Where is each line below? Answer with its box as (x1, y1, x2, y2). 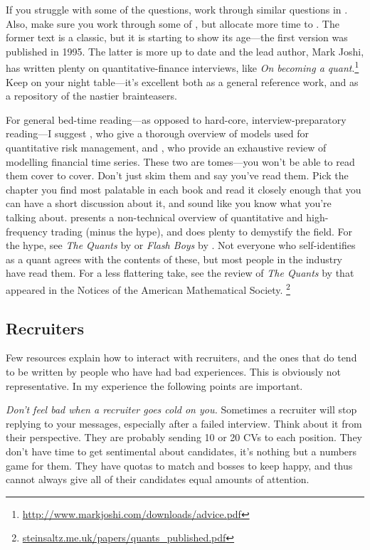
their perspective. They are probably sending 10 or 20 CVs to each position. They (6, 430, 363, 445)
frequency (6, 223, 48, 238)
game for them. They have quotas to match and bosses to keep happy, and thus (6, 458, 353, 472)
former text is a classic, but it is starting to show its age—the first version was (6, 30, 348, 45)
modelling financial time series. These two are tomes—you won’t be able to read (6, 154, 355, 169)
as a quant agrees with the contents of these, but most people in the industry (6, 251, 343, 266)
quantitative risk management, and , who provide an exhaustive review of (6, 140, 327, 154)
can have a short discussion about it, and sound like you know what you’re (6, 196, 332, 211)
